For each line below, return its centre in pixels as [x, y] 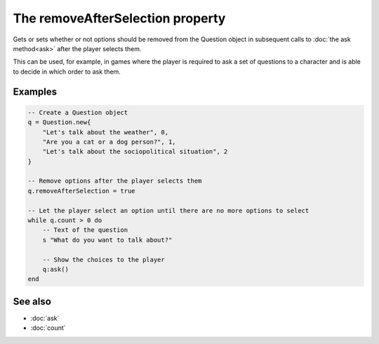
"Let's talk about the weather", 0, [105, 132]
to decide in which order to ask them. [67, 71]
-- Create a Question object [78, 112]
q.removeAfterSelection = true [82, 191]
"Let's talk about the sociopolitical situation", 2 [135, 152]
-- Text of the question [85, 230]
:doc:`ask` [45, 318]
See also [32, 301]
